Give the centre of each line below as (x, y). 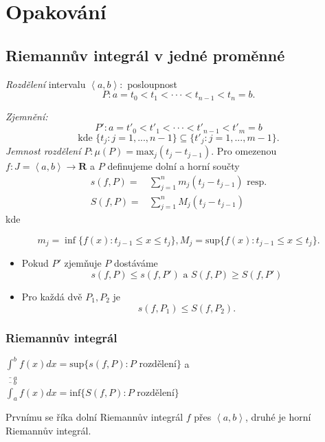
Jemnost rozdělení (43, 151)
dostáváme (136, 263)
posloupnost (153, 84)
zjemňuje (83, 263)
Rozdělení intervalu (46, 84)
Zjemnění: (27, 116)
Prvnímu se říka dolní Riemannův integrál (94, 417)
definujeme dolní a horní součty (173, 166)
